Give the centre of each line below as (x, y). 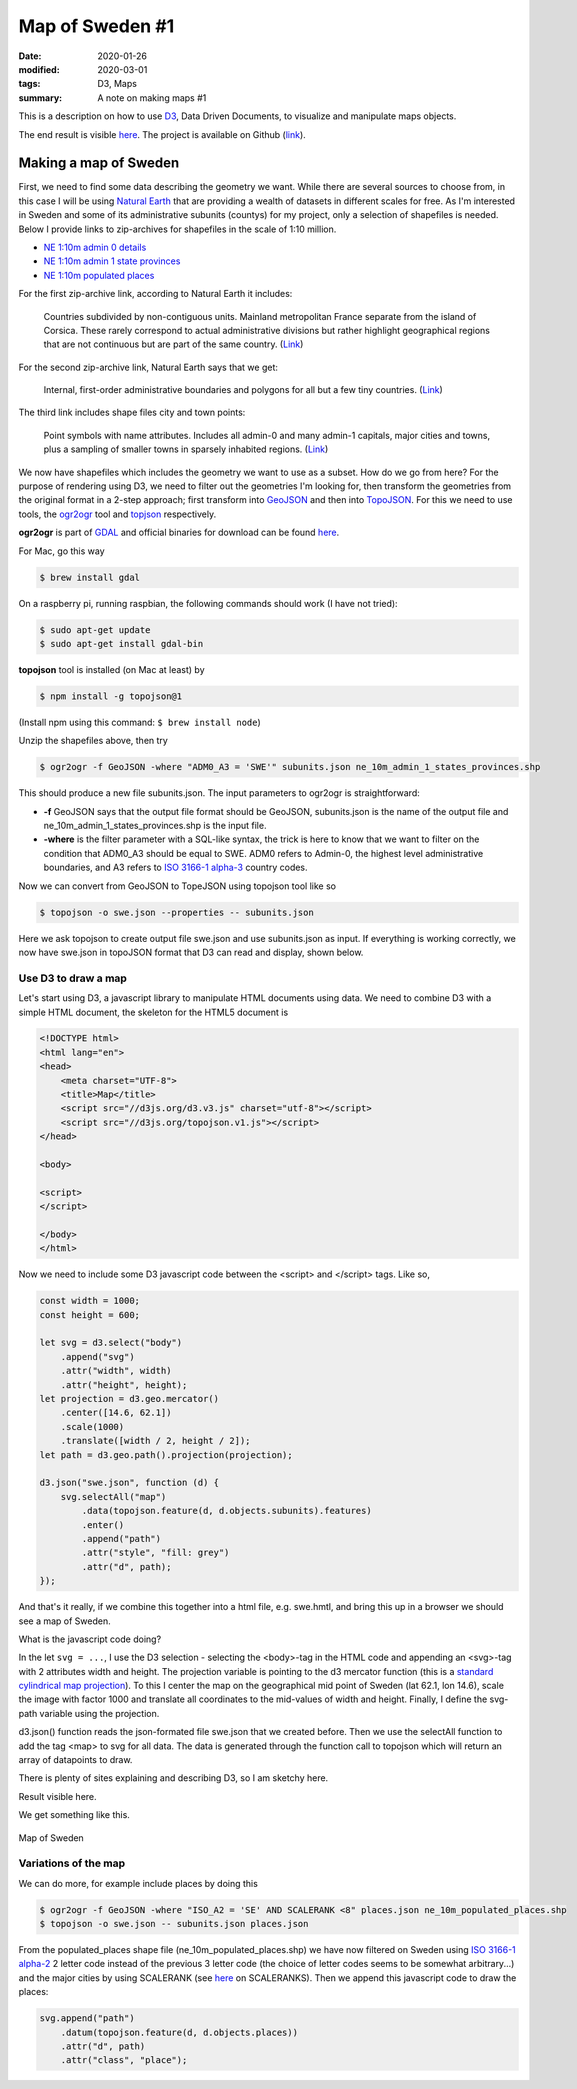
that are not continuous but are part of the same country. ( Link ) (173, 344)
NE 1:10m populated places (99, 275)
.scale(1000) (92, 1426)
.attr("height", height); (124, 1384)
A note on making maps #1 (152, 97)
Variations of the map (72, 1863)
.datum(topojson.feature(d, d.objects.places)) (179, 2032)
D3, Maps (117, 84)
